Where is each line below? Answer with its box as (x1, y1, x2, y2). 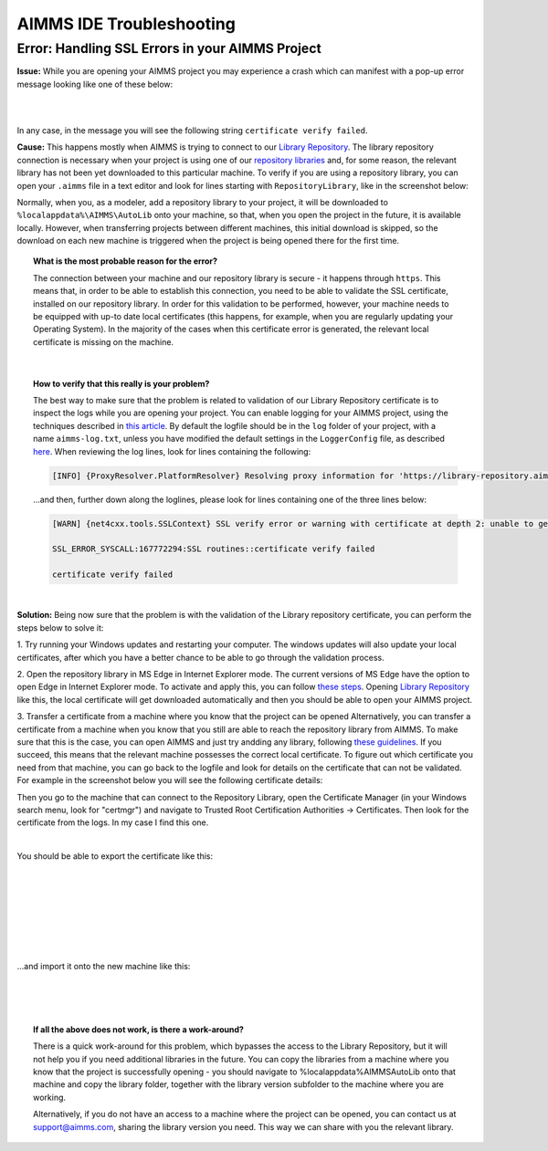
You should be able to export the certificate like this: (16, 851, 214, 862)
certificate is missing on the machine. (33, 336, 174, 347)
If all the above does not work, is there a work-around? (33, 1023, 244, 1035)
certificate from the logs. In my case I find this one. (16, 817, 209, 828)
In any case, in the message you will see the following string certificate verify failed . (16, 124, 368, 136)
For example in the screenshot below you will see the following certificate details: (16, 775, 323, 786)
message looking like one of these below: (16, 78, 174, 89)
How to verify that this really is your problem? (33, 378, 210, 389)
